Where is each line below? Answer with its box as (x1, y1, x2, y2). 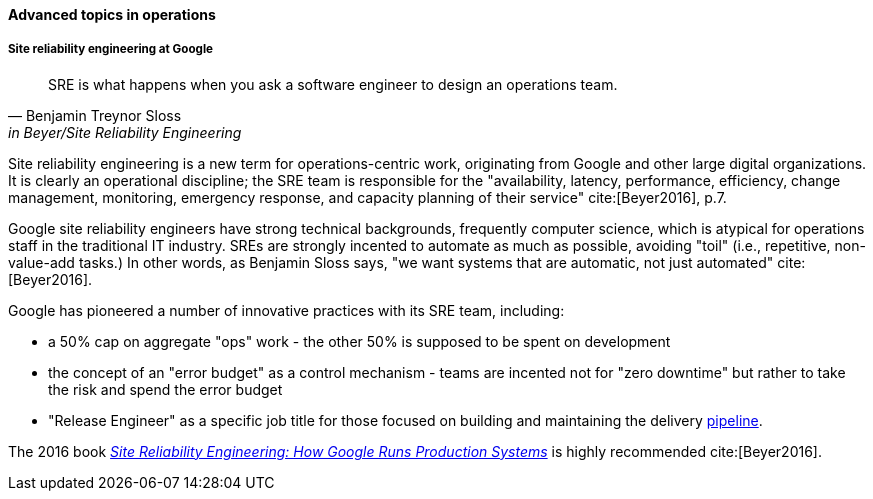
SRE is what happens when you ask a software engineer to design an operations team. (48, 75, 618, 93)
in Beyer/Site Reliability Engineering (8, 123, 242, 141)
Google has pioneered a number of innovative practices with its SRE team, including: (8, 301, 565, 319)
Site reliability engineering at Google (8, 42, 213, 57)
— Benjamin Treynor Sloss (8, 106, 182, 124)
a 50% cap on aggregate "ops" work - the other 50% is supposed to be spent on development (48, 332, 671, 350)
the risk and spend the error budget (48, 380, 283, 398)
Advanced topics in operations (8, 6, 216, 23)
